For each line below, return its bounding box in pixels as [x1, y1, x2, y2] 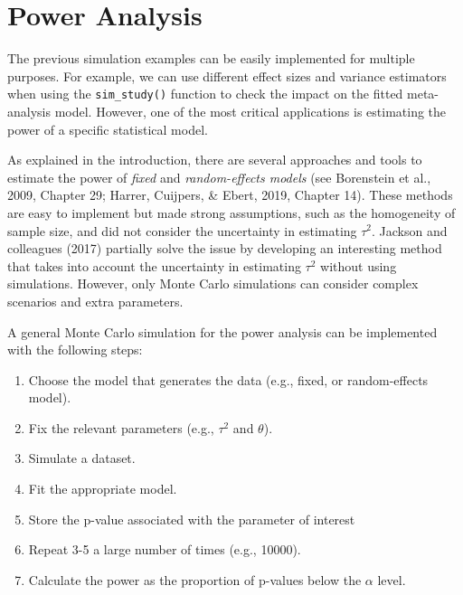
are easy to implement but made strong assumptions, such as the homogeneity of [7, 203, 456, 222]
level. [377, 570, 406, 589]
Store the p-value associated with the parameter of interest [28, 509, 355, 528]
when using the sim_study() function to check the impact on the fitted [7, 84, 403, 103]
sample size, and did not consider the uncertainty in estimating [7, 221, 357, 240]
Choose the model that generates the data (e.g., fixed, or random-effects [28, 370, 429, 389]
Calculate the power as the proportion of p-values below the [28, 570, 362, 589]
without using [320, 256, 397, 275]
